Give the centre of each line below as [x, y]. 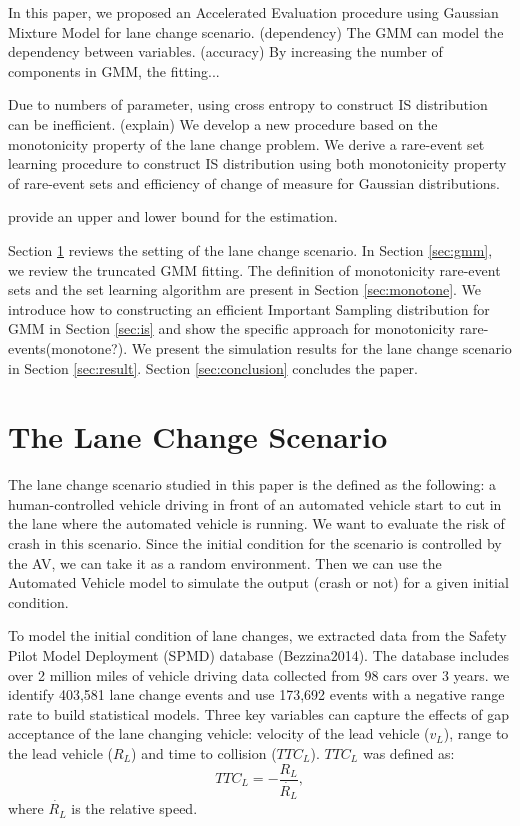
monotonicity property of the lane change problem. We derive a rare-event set [246, 143]
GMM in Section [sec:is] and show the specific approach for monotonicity [231, 328]
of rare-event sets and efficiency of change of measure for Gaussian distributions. [254, 182]
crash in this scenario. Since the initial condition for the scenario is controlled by [255, 543]
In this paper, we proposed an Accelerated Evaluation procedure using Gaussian [253, 12]
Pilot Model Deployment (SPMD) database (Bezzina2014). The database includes [258, 654]
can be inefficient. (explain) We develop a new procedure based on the [223, 123]
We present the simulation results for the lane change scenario [321, 347]
